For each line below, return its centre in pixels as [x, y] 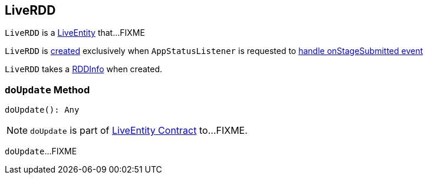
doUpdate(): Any [42, 110]
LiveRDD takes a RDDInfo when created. [83, 69]
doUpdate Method [47, 89]
